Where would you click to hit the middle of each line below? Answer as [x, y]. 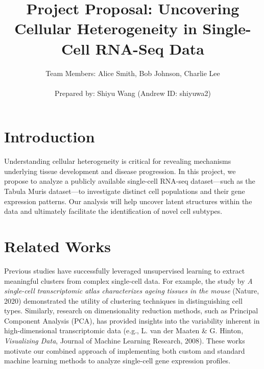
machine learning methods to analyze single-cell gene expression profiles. [117, 361]
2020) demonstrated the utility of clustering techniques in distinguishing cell [123, 300]
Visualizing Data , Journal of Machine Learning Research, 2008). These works [125, 341]
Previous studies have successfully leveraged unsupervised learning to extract [125, 270]
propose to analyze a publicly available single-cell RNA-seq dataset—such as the [130, 181]
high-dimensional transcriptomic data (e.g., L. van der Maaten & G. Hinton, [124, 330]
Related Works [58, 246]
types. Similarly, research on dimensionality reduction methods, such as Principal [131, 311]
